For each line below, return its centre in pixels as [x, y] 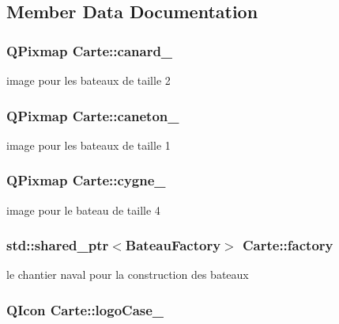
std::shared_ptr [58, 245]
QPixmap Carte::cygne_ [86, 180]
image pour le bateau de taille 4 [83, 210]
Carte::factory [288, 245]
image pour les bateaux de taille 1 [89, 145]
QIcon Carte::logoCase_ [85, 309]
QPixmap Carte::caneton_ [93, 115]
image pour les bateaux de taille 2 [89, 80]
